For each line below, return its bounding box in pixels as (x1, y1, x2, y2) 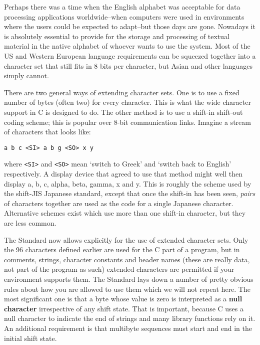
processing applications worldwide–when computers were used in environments (4, 11, 244, 22)
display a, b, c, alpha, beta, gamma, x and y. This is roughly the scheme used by (4, 178, 251, 189)
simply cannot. (4, 70, 49, 81)
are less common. (4, 218, 56, 228)
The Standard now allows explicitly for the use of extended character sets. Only (4, 234, 248, 245)
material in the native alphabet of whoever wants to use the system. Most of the (4, 41, 250, 51)
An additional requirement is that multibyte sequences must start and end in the (4, 322, 252, 333)
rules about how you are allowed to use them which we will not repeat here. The (4, 283, 250, 294)
